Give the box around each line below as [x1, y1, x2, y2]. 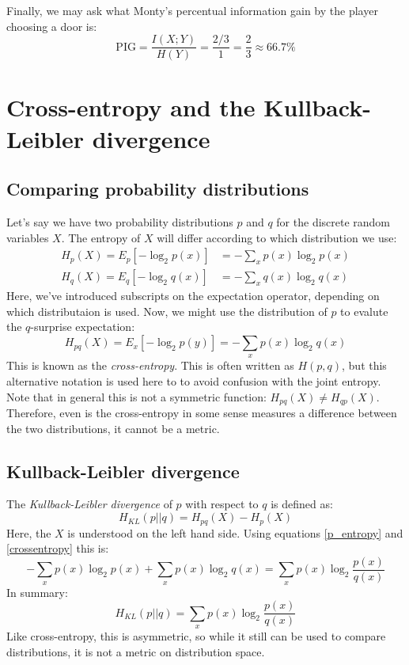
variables [6, 229, 49, 245]
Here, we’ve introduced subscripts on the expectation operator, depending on [6, 287, 380, 304]
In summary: [6, 583, 68, 600]
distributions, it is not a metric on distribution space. [6, 643, 265, 659]
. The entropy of [61, 229, 141, 245]
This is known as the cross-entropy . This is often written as [6, 357, 294, 374]
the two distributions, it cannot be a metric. [6, 420, 220, 436]
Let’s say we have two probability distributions [6, 214, 233, 230]
